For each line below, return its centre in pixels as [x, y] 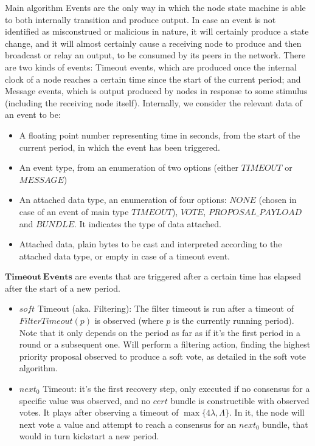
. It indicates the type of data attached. [147, 223]
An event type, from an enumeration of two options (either [129, 167]
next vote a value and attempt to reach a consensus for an [128, 424]
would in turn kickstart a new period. [89, 436]
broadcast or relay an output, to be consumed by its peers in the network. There [155, 55]
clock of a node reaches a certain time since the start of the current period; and [153, 79]
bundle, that [285, 424]
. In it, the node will [267, 412]
